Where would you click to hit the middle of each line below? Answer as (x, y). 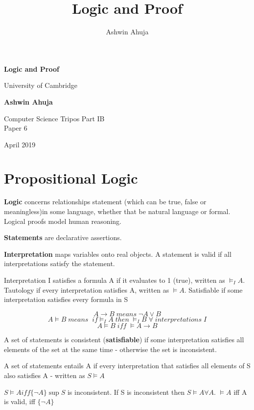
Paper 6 (16, 128)
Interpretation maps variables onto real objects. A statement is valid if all (118, 254)
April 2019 (20, 144)
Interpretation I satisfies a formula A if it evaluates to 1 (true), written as (115, 280)
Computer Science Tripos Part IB (54, 118)
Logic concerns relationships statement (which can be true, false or (105, 202)
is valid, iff (20, 401)
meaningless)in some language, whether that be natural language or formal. (117, 211)
